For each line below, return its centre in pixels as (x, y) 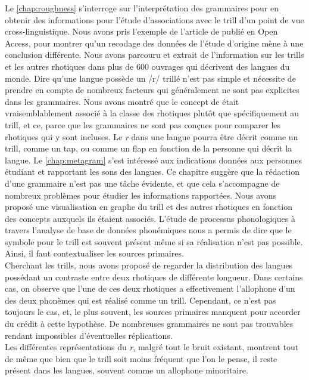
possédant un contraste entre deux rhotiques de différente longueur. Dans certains (154, 276)
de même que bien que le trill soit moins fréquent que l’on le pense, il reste (141, 358)
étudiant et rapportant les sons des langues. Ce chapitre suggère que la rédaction (152, 172)
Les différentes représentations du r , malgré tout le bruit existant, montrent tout (152, 347)
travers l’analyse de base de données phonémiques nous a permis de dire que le (148, 230)
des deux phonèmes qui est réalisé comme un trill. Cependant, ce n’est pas (141, 300)
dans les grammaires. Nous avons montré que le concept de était (122, 101)
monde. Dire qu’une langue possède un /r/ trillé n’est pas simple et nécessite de (150, 78)
